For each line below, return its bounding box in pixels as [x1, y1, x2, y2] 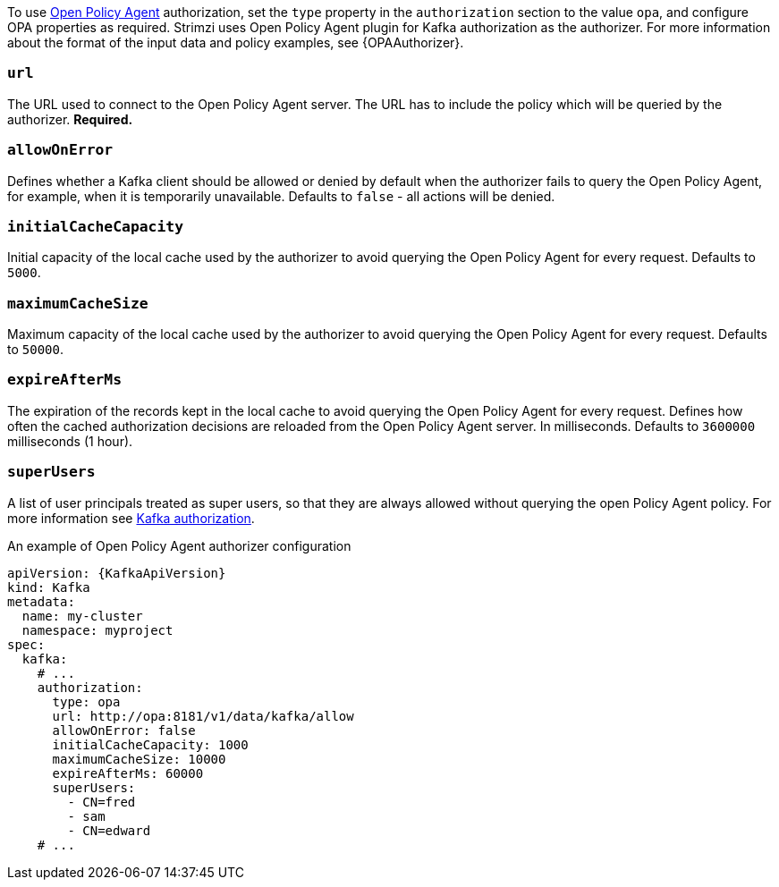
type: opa [52, 694, 121, 709]
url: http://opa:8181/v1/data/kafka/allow [52, 708, 354, 723]
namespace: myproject [21, 622, 174, 638]
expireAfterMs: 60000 [52, 765, 204, 781]
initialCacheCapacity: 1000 [52, 737, 249, 752]
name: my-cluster [21, 608, 143, 623]
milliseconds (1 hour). [7, 433, 133, 449]
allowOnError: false [52, 722, 196, 738]
